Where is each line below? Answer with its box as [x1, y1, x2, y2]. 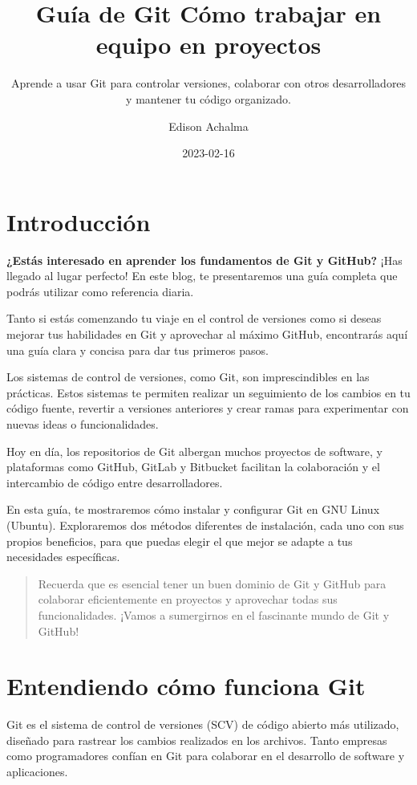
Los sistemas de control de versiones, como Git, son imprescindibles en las [6, 368, 370, 385]
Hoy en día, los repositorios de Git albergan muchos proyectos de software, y [6, 442, 383, 459]
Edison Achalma [168, 117, 249, 134]
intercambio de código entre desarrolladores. [6, 474, 223, 490]
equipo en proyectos [95, 28, 322, 61]
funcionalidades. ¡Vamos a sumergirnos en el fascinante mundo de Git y [38, 606, 390, 623]
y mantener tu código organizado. [126, 90, 291, 107]
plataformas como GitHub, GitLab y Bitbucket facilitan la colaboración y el [6, 458, 380, 475]
